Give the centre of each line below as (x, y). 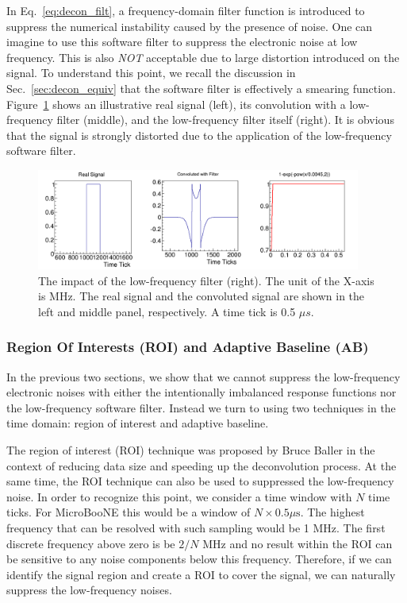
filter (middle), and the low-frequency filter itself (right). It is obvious (225, 120)
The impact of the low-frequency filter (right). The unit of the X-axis (206, 280)
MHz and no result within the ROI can (298, 543)
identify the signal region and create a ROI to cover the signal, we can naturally (201, 574)
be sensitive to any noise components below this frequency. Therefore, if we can (199, 559)
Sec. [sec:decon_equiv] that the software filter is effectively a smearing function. (201, 88)
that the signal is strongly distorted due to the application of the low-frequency (199, 135)
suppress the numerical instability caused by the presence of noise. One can (190, 26)
